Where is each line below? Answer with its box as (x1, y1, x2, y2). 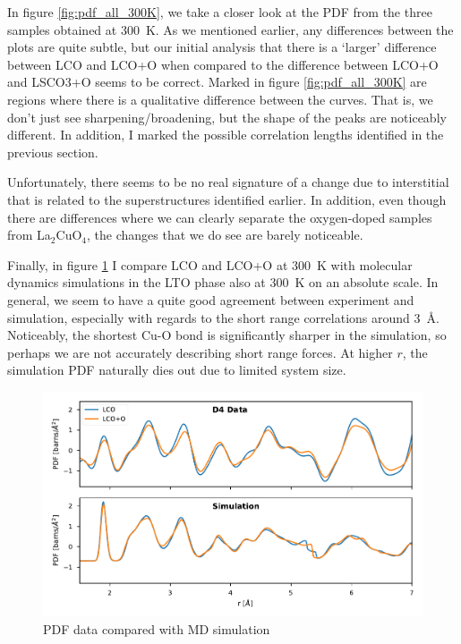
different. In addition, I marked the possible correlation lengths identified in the (7, 125, 444, 144)
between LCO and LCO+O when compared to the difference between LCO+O (7, 55, 439, 73)
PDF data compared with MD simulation (43, 619, 270, 638)
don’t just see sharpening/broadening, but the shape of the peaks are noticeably (7, 107, 447, 126)
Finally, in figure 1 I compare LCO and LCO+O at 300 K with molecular (7, 255, 413, 274)
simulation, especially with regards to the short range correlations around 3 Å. (7, 308, 440, 326)
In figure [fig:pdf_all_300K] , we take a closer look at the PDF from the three (7, 3, 432, 21)
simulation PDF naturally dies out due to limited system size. (7, 360, 346, 379)
